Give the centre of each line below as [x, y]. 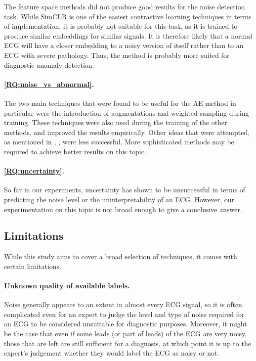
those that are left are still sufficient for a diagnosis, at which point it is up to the [128, 343]
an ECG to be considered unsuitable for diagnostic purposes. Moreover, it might [126, 324]
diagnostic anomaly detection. [49, 65]
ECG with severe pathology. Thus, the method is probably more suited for [117, 55]
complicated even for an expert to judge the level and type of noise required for [124, 314]
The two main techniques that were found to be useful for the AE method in [120, 103]
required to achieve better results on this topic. [75, 151]
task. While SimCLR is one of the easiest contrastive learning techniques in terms [128, 16]
